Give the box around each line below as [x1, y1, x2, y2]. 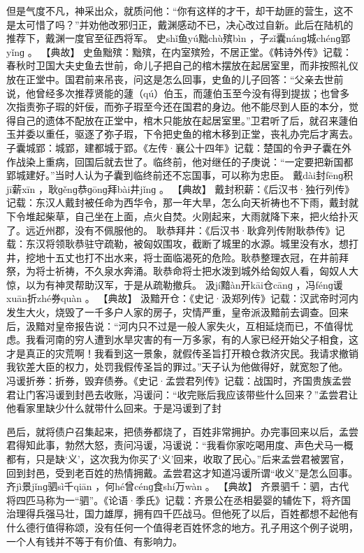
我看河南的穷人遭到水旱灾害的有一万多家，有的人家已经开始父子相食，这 [25, 332, 358, 347]
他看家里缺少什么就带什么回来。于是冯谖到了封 [6, 401, 221, 415]
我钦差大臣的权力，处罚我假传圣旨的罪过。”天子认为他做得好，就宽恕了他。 [6, 359, 349, 374]
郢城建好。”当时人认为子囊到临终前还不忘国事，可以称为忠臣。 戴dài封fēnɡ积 [6, 168, 354, 182]
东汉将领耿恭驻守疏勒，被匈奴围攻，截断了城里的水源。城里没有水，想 [25, 236, 349, 251]
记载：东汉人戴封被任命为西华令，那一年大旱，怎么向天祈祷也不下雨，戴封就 [6, 195, 358, 210]
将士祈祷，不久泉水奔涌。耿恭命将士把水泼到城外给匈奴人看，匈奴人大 [35, 264, 358, 278]
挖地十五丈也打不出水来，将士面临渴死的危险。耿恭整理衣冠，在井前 [25, 250, 339, 264]
